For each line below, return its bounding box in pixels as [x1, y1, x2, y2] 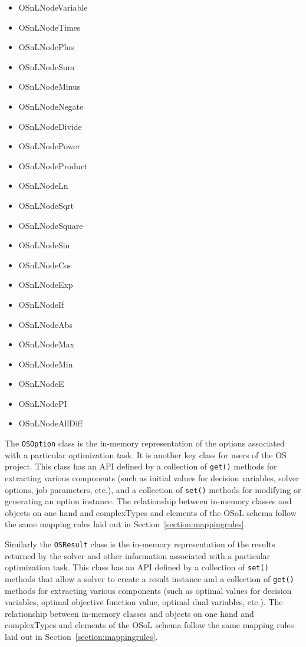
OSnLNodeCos [18, 258, 72, 271]
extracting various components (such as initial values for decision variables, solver [5, 471, 300, 484]
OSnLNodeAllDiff [18, 417, 83, 429]
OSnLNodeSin [18, 239, 70, 251]
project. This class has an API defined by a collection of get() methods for [5, 460, 277, 472]
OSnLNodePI [18, 397, 67, 409]
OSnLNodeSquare [18, 219, 83, 231]
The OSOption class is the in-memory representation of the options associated [5, 437, 285, 449]
